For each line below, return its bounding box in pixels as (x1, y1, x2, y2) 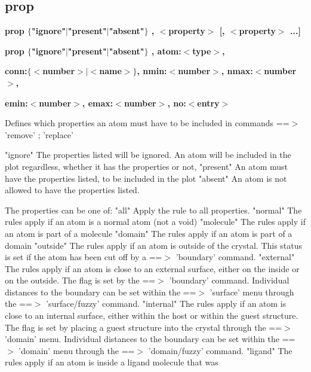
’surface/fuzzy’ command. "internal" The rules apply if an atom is (46, 297, 287, 310)
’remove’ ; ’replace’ (5, 128, 73, 141)
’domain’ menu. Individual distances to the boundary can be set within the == (5, 333, 295, 345)
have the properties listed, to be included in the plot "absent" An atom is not (5, 172, 287, 184)
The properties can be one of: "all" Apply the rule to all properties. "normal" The (5, 203, 302, 216)
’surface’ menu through (210, 285, 294, 298)
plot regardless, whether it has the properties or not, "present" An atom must (5, 160, 288, 172)
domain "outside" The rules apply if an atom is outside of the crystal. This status (5, 239, 303, 251)
